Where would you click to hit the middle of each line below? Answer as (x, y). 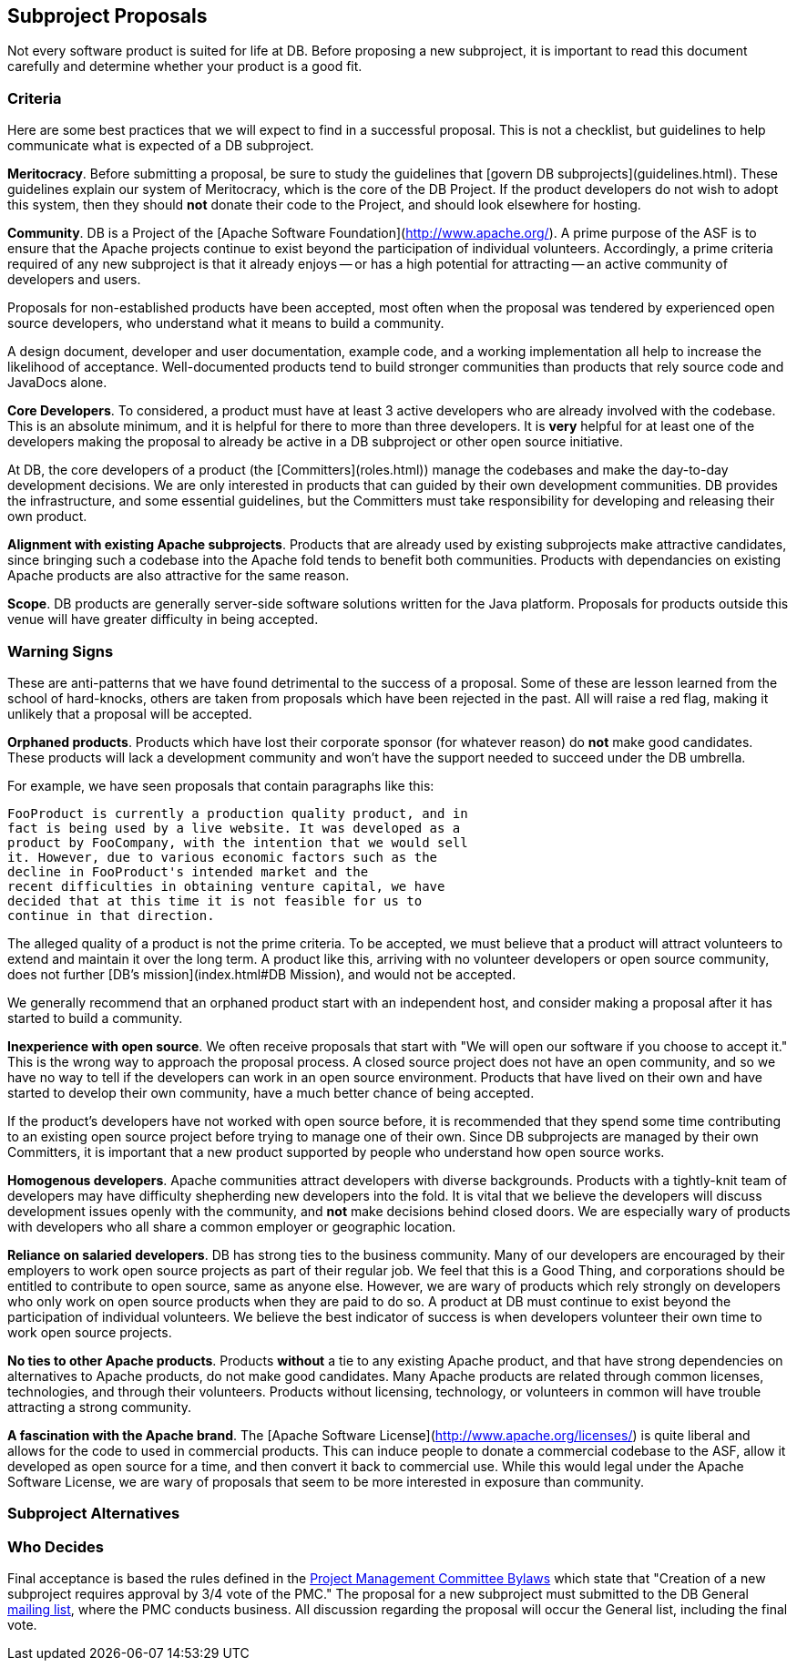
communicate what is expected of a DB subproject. (161, 146)
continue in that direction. (111, 915)
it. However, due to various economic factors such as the (223, 857)
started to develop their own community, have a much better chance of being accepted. (271, 1092)
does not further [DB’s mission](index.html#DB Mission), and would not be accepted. (262, 974)
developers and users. (74, 280)
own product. (47, 517)
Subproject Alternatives (94, 1514)
